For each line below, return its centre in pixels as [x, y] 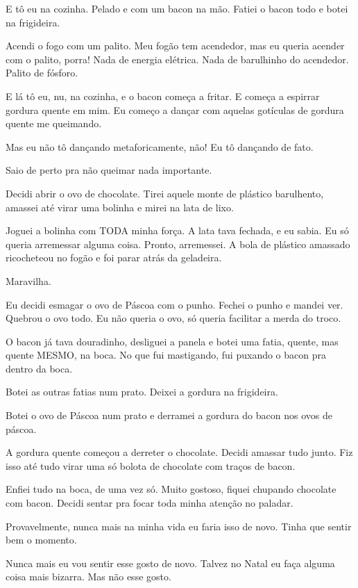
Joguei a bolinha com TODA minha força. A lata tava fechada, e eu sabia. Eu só [177, 230]
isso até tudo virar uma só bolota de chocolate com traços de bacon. [151, 465]
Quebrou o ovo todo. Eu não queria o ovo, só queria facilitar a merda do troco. [173, 318]
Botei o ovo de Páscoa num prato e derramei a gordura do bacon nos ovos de [169, 415]
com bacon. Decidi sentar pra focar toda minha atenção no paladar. [150, 503]
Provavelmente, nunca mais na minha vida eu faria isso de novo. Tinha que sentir [179, 526]
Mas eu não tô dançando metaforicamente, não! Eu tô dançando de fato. [160, 146]
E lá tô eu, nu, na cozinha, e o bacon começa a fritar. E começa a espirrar [163, 96]
